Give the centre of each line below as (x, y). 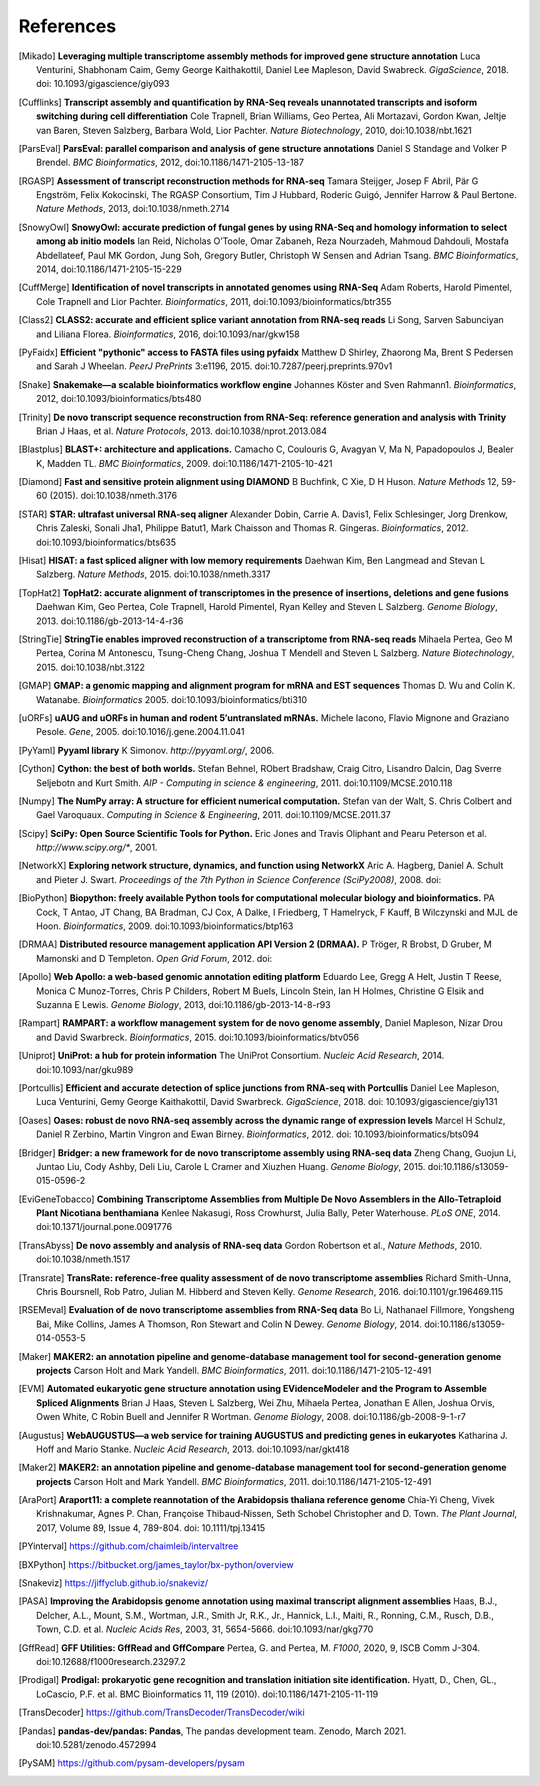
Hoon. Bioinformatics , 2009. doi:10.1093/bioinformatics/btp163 (165, 926)
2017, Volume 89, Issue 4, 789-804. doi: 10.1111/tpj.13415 (151, 1527)
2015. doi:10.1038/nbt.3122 (90, 667)
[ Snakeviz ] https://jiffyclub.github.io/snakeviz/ (113, 1583)
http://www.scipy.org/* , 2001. (97, 847)
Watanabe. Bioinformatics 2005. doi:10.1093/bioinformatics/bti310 (172, 699)
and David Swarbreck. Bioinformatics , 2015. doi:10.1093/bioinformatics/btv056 (198, 1037)
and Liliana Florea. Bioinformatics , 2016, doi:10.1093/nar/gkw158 (168, 334)
